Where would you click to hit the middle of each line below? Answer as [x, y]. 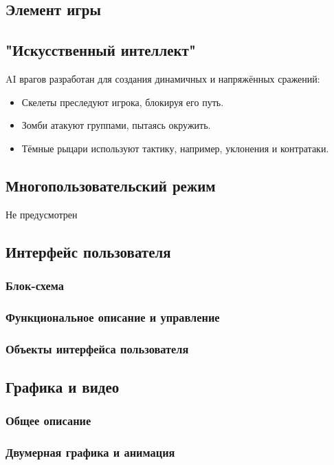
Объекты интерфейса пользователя [97, 348]
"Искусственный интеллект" [101, 50]
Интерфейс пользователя [88, 251]
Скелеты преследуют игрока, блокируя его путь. [123, 102]
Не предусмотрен [42, 214]
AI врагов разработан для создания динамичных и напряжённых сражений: [163, 78]
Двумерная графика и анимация [90, 452]
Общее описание [48, 421]
